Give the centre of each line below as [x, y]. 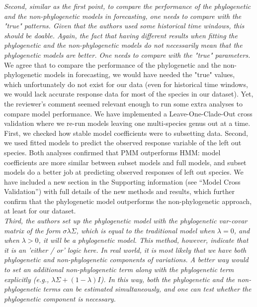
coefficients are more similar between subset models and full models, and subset [125, 162]
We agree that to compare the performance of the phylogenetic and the [113, 64]
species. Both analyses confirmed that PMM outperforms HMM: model [112, 152]
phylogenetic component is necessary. [60, 298]
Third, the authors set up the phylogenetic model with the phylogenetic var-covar [126, 221]
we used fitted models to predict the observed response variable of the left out [123, 143]
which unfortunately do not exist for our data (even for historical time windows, [126, 84]
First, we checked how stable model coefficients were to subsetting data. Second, [126, 133]
